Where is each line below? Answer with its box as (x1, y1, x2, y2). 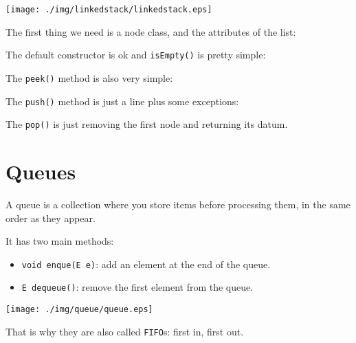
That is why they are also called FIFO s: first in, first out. (5, 324, 244, 338)
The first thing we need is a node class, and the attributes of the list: (5, 24, 296, 38)
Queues (5, 157, 76, 186)
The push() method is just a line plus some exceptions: (5, 93, 239, 108)
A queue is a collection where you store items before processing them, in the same (5, 197, 351, 211)
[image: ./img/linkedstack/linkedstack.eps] (5, 5, 212, 14)
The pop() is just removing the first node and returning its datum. (5, 117, 288, 131)
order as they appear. (5, 210, 96, 225)
